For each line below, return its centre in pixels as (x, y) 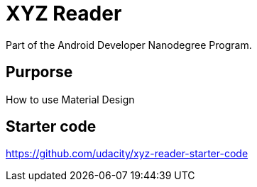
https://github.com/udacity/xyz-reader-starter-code (127, 154)
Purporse (39, 72)
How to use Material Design (70, 99)
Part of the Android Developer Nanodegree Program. (129, 45)
